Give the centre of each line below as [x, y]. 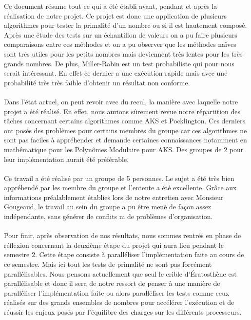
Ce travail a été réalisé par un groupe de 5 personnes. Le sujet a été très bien [119, 178]
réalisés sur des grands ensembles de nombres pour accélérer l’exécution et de [119, 302]
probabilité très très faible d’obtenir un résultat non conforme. [97, 82]
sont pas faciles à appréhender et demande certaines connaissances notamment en [125, 140]
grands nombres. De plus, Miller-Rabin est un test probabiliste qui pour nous [119, 63]
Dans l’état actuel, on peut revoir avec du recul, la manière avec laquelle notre [121, 101]
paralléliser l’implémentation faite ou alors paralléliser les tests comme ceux [117, 292]
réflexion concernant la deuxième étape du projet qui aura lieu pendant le [114, 245]
